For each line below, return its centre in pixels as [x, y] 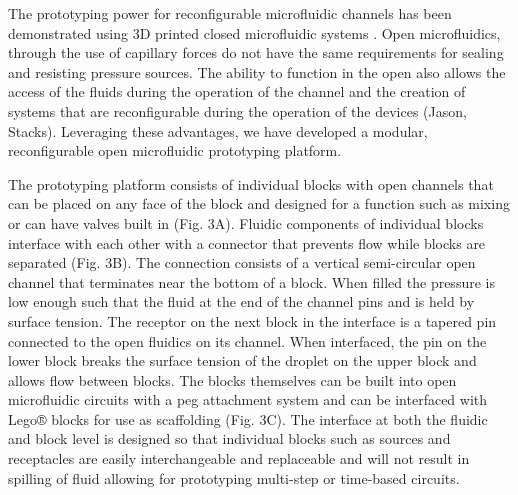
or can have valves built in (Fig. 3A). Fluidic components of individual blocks [246, 222]
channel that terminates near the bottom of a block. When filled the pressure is [251, 281]
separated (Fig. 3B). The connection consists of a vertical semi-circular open [242, 262]
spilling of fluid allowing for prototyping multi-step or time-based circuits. [234, 477]
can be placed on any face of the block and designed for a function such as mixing [259, 203]
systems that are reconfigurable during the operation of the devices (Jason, [237, 110]
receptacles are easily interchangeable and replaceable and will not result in [239, 458]
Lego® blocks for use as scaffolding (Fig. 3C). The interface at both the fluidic [248, 418]
